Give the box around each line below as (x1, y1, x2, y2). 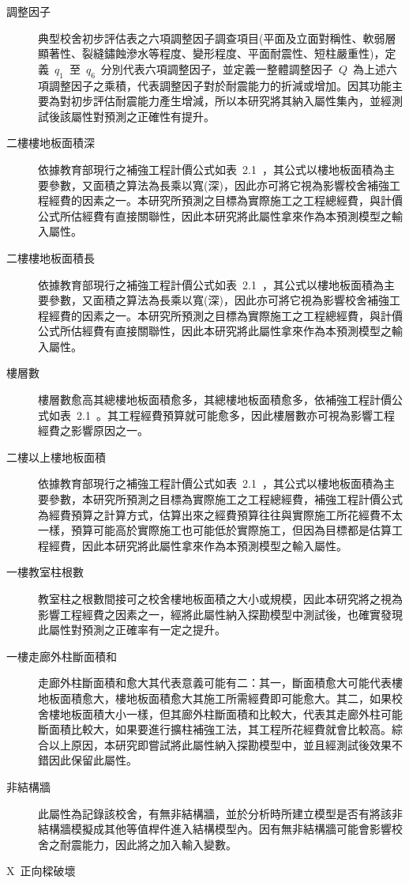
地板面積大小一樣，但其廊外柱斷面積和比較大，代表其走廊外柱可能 (59, 705, 403, 722)
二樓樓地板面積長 (6, 249, 95, 266)
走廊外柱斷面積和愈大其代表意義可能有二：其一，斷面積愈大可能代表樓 (38, 674, 403, 691)
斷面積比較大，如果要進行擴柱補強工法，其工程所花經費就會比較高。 (38, 721, 392, 738)
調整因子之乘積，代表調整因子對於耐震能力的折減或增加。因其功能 (48, 77, 392, 93)
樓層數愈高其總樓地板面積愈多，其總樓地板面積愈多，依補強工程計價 (38, 391, 392, 408)
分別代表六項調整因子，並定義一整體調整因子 (100, 60, 333, 77)
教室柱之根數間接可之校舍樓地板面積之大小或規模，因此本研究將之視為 (38, 591, 403, 607)
